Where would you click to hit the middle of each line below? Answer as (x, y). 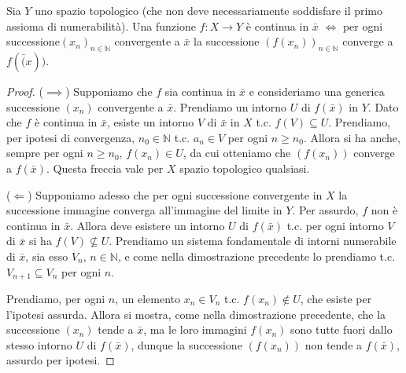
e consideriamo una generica (317, 91)
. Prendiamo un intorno (230, 106)
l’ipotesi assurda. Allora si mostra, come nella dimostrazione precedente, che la (196, 314)
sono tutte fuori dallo (341, 329)
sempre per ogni (45, 153)
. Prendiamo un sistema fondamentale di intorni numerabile (253, 241)
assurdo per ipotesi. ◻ (61, 360)
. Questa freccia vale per (105, 168)
